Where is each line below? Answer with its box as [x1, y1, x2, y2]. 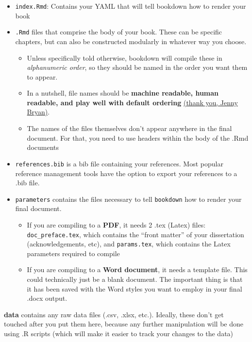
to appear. [27, 71, 58, 81]
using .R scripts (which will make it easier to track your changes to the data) [4, 328, 234, 338]
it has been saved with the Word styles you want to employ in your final [27, 283, 242, 293]
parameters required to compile [27, 248, 120, 258]
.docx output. [27, 293, 67, 303]
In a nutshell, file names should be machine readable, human [27, 88, 219, 98]
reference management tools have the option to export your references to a [15, 168, 237, 178]
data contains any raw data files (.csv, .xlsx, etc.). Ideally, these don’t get [4, 309, 224, 319]
